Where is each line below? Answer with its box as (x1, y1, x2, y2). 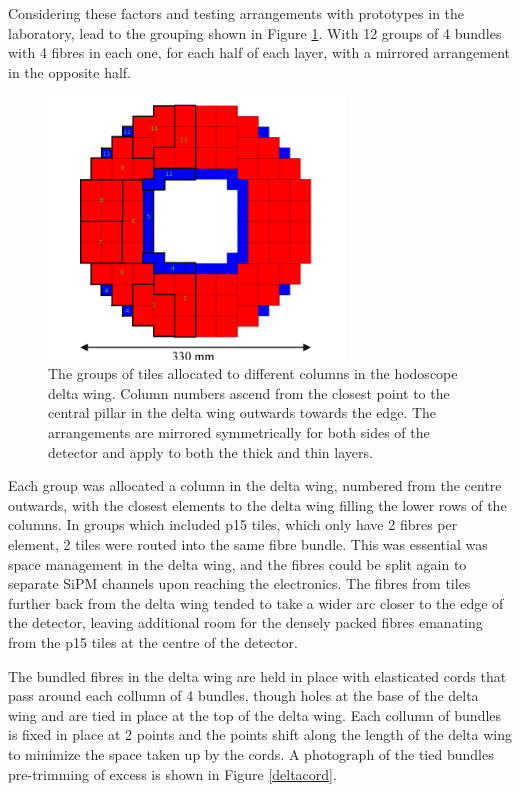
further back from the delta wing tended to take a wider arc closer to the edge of (8, 592, 504, 613)
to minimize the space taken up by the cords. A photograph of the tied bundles (8, 743, 494, 764)
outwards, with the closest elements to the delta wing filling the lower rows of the (8, 494, 507, 515)
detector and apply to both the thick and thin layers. (48, 441, 373, 462)
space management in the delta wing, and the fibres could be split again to (8, 553, 467, 574)
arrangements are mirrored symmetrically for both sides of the (48, 422, 430, 442)
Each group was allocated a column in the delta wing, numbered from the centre (8, 475, 502, 496)
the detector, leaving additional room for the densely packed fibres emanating (8, 612, 483, 633)
